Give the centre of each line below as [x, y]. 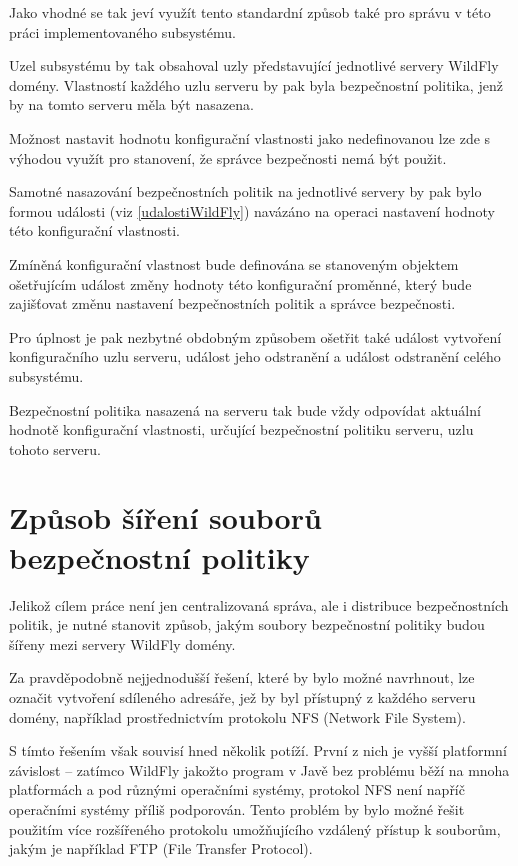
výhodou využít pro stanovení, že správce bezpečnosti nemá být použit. [228, 157]
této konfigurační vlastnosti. [94, 230]
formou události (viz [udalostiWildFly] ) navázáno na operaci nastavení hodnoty [252, 210]
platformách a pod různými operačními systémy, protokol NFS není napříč [237, 789]
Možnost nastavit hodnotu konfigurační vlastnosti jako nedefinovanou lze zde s [250, 137]
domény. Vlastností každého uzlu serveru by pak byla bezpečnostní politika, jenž [256, 84]
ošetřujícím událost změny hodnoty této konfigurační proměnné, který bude [240, 283]
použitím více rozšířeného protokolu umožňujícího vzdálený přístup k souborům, [255, 828]
